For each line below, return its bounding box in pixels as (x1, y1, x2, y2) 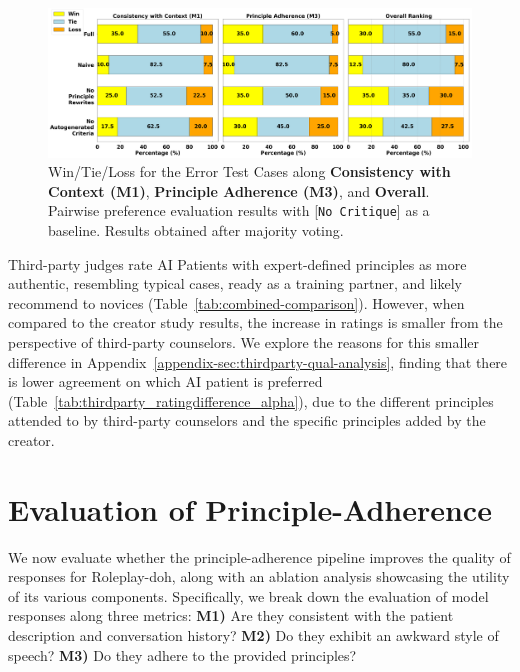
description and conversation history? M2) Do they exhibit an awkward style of (8, 625, 499, 646)
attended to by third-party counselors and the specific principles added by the (8, 410, 486, 431)
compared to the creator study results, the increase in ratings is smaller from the (8, 312, 503, 333)
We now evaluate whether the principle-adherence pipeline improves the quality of (8, 546, 511, 567)
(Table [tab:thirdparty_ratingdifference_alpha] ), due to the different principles (8, 390, 494, 411)
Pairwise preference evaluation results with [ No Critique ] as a (48, 200, 430, 221)
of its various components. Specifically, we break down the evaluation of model (8, 585, 489, 606)
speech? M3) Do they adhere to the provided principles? (8, 644, 357, 665)
